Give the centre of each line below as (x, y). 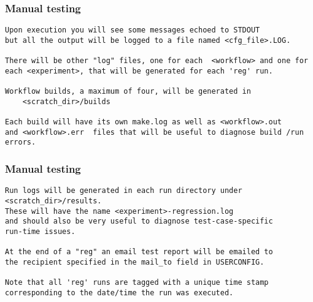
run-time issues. (40, 231)
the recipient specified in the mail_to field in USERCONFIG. (135, 262)
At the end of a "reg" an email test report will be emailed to (139, 252)
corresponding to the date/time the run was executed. (119, 293)
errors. (21, 142)
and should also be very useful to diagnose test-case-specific (139, 221)
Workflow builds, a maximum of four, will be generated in (128, 92)
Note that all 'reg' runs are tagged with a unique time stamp (137, 283)
